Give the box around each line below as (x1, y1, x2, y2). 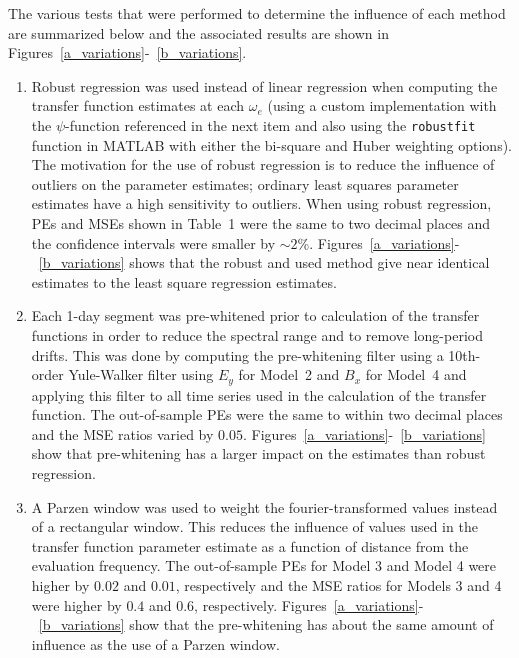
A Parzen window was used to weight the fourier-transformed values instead (31, 496, 498, 517)
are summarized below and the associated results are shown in (8, 22, 389, 43)
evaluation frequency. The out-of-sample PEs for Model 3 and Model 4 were (31, 555, 497, 576)
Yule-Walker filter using (68, 364, 214, 385)
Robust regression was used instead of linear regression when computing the (31, 75, 498, 96)
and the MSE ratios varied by (31, 423, 214, 444)
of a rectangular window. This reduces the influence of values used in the (31, 516, 478, 537)
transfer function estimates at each (31, 95, 245, 116)
